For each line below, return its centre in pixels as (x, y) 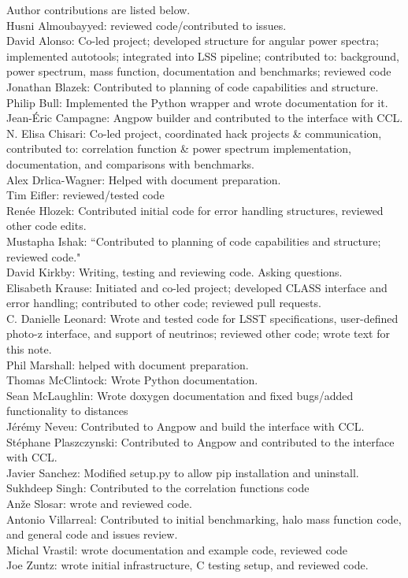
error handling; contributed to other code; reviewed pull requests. (164, 303)
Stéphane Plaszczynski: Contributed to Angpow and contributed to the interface (200, 441)
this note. (29, 349)
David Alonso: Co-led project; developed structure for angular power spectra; (193, 41)
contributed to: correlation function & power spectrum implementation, (179, 148)
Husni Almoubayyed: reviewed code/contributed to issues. (147, 25)
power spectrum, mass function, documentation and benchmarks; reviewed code (199, 71)
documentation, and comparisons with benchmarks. (130, 163)
